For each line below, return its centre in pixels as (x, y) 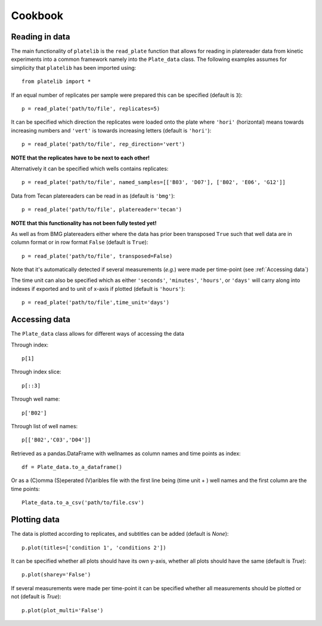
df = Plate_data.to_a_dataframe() (72, 467)
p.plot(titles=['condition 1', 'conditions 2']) (94, 547)
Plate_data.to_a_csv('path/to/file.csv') (83, 503)
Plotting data (35, 520)
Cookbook (37, 16)
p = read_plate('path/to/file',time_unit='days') (96, 303)
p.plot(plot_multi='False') (63, 610)
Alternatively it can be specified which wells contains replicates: (90, 168)
